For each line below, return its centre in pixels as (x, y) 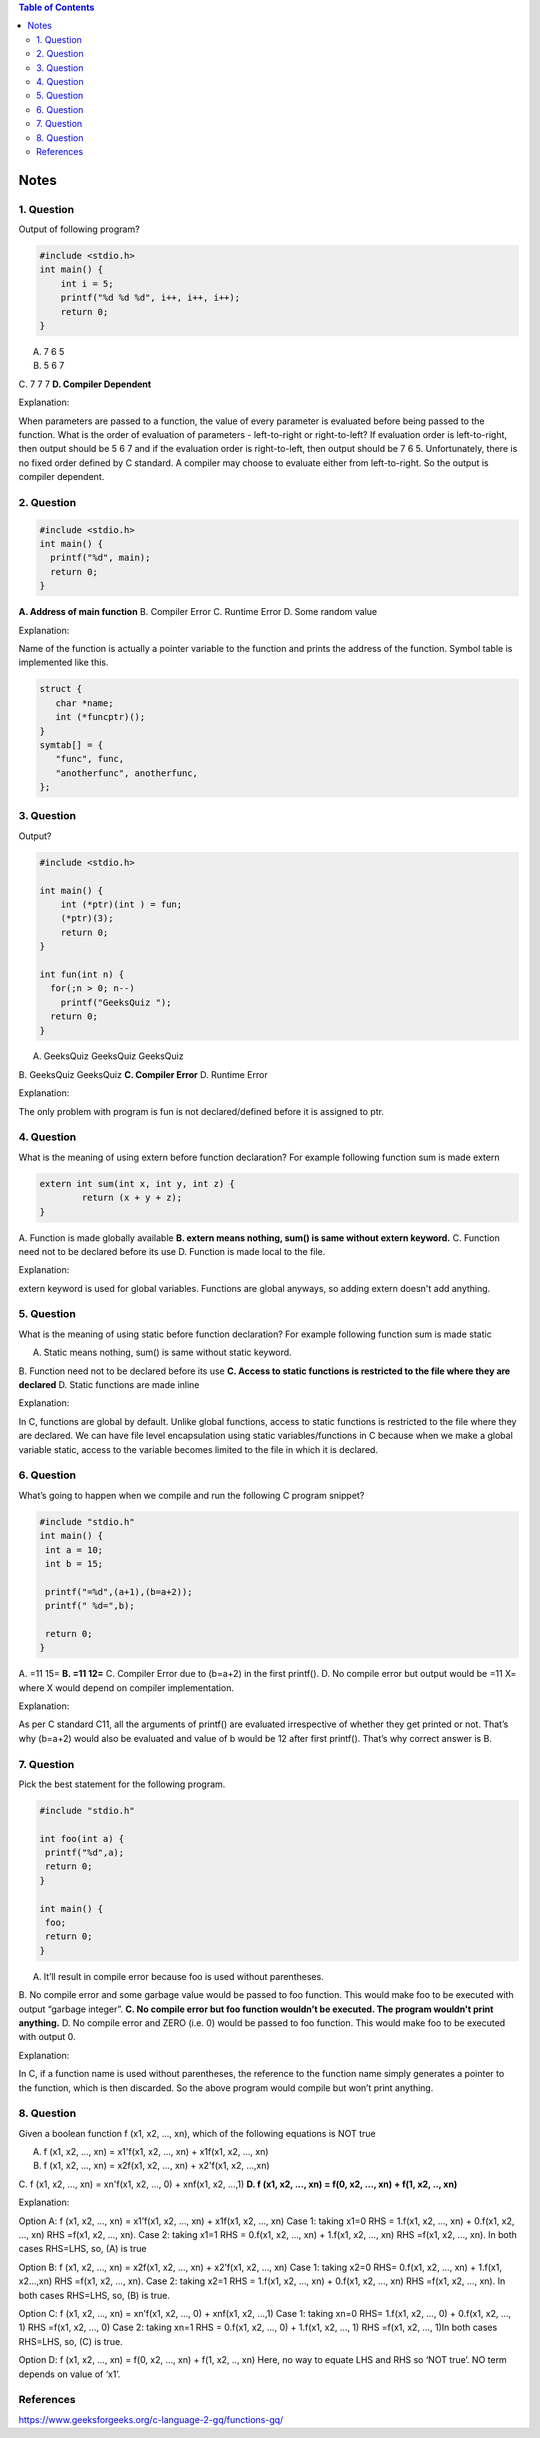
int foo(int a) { (82, 1838)
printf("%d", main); (100, 558)
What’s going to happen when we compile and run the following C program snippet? (191, 1495)
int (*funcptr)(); (100, 717)
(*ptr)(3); (87, 918)
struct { (61, 689)
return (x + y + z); (132, 1198)
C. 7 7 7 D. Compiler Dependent (85, 384)
